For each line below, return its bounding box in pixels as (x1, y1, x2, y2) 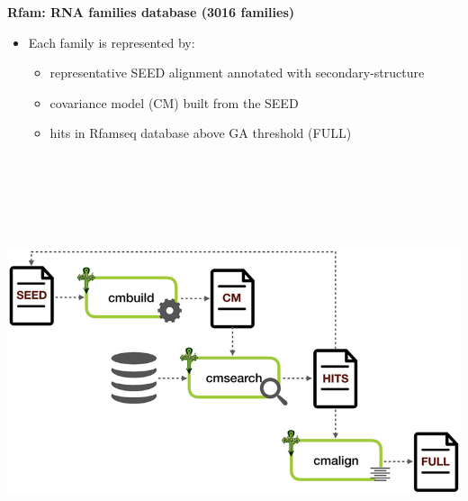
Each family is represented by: (28, 32, 195, 51)
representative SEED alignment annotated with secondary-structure (49, 63, 425, 82)
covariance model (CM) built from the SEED (49, 93, 299, 112)
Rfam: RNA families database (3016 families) (7, 3, 295, 21)
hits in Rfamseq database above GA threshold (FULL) (49, 123, 352, 142)
